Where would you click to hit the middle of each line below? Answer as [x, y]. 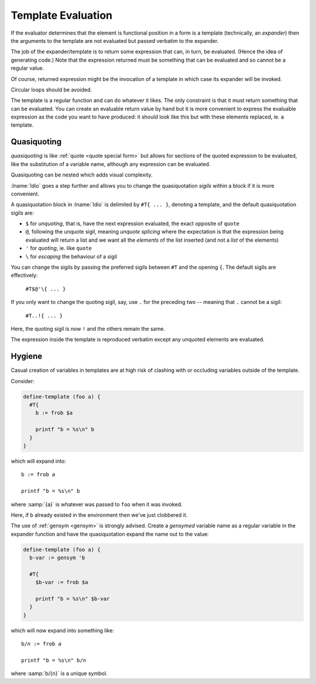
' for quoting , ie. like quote [59, 248]
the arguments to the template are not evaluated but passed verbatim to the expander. [115, 40]
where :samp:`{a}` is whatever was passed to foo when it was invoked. [97, 504]
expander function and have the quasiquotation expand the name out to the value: [110, 534]
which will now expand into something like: [62, 630]
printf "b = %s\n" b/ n [54, 660]
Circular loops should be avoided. [51, 89]
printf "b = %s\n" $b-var [73, 599]
